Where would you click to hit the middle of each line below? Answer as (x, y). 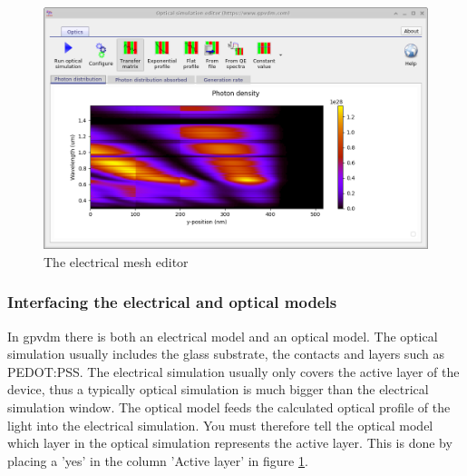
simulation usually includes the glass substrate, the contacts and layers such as (226, 354)
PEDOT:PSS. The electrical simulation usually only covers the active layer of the (233, 371)
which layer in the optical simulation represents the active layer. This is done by (230, 443)
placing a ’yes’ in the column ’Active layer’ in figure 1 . (158, 460)
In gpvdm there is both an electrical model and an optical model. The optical (223, 336)
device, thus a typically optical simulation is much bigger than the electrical (218, 389)
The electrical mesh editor (116, 261)
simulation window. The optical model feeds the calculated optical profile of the (229, 407)
